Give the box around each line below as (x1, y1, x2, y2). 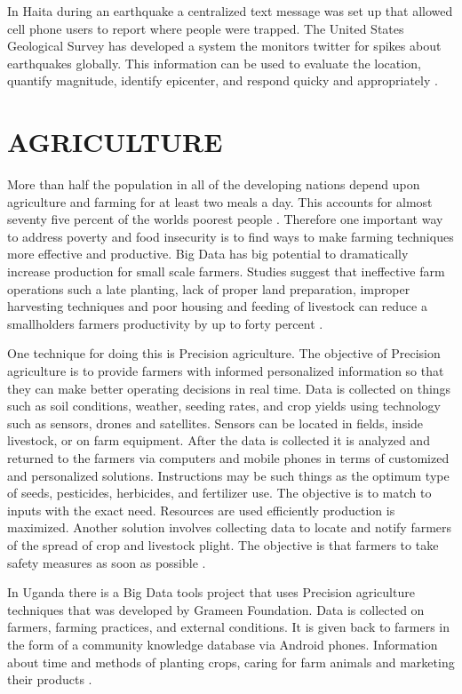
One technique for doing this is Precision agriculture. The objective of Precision (7, 344, 441, 363)
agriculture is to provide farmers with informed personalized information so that (7, 362, 444, 380)
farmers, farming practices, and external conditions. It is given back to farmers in (7, 618, 450, 636)
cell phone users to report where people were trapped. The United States (7, 19, 404, 37)
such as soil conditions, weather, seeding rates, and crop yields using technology (7, 396, 441, 415)
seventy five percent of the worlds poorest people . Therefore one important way (7, 210, 443, 228)
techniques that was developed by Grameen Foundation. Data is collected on (7, 600, 425, 618)
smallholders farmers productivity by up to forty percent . (7, 314, 323, 332)
